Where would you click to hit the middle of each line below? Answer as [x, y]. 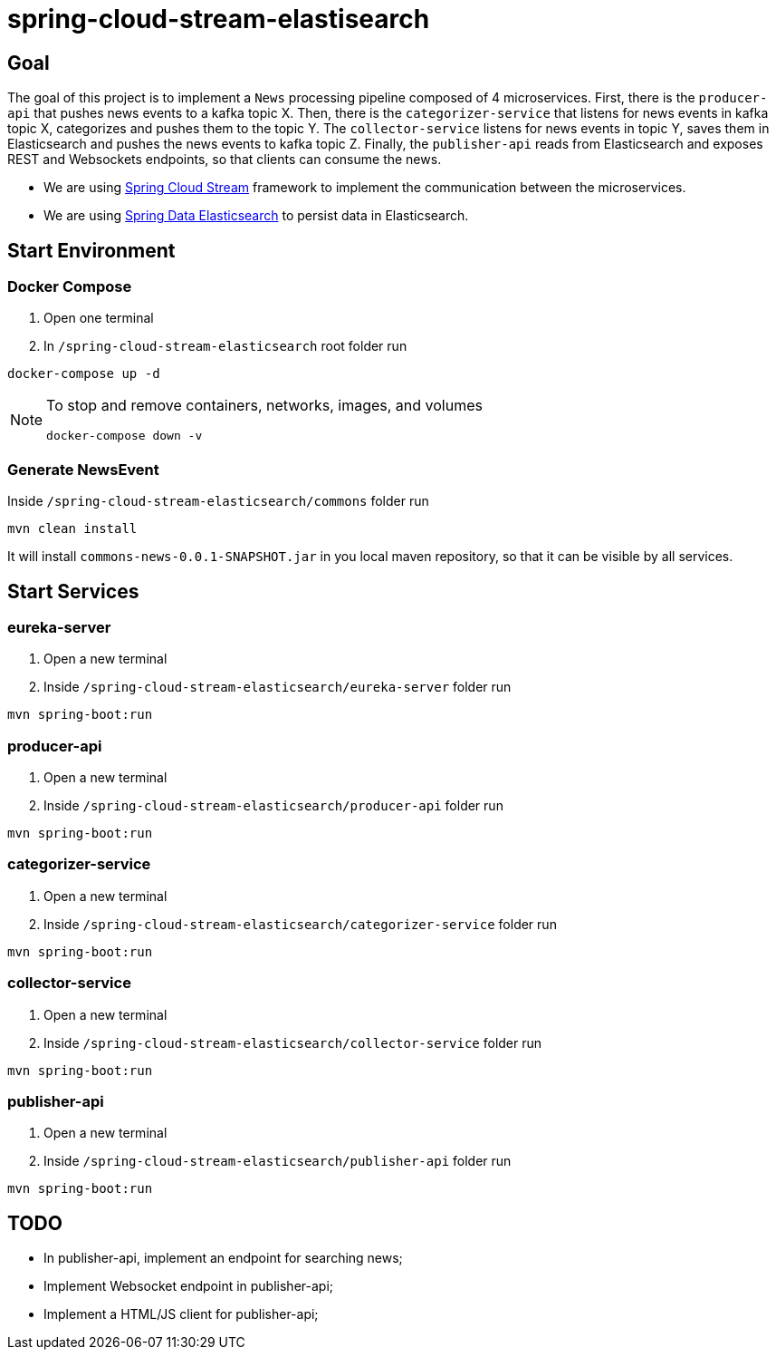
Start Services [73, 591]
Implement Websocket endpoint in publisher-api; [189, 1286]
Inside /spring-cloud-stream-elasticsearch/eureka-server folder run [278, 687]
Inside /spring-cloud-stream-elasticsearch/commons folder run [218, 501]
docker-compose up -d [84, 374]
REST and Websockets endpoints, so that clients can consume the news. [225, 160]
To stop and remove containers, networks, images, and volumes [264, 406]
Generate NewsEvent [83, 469]
